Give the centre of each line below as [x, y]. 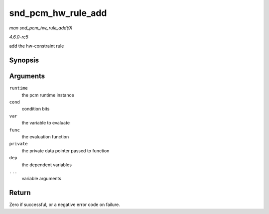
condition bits [36, 109]
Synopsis [24, 60]
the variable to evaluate [46, 123]
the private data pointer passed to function [66, 151]
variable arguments [42, 179]
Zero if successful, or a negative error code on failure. [65, 205]
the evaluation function [45, 136]
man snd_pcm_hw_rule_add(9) [41, 28]
